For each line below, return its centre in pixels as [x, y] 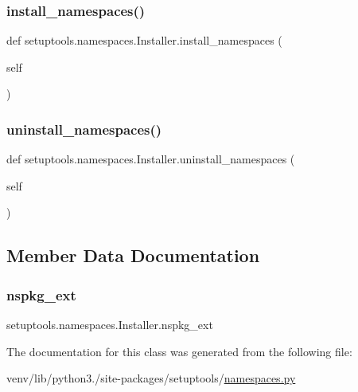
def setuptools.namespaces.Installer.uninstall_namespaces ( [151, 159]
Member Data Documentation [133, 255]
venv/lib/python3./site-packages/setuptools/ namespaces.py [151, 378]
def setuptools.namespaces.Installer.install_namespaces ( [144, 40]
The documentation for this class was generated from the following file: [179, 351]
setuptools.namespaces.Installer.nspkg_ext [110, 324]
